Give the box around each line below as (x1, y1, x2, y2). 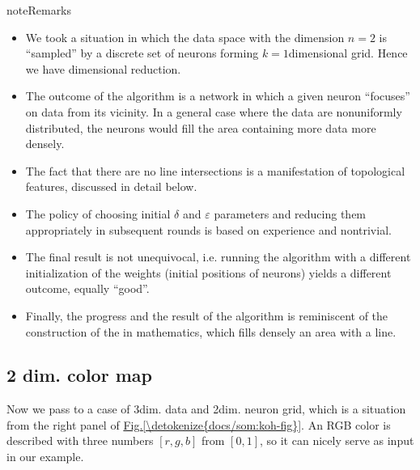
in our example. (6, 448, 84, 465)
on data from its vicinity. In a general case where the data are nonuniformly (25, 103, 402, 120)
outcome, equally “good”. (25, 280, 150, 297)
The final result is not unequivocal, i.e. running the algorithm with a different (25, 248, 411, 265)
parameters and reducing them (214, 205, 367, 222)
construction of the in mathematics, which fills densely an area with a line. (25, 323, 397, 340)
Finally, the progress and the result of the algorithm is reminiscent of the (25, 307, 388, 324)
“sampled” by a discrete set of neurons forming (25, 44, 259, 61)
